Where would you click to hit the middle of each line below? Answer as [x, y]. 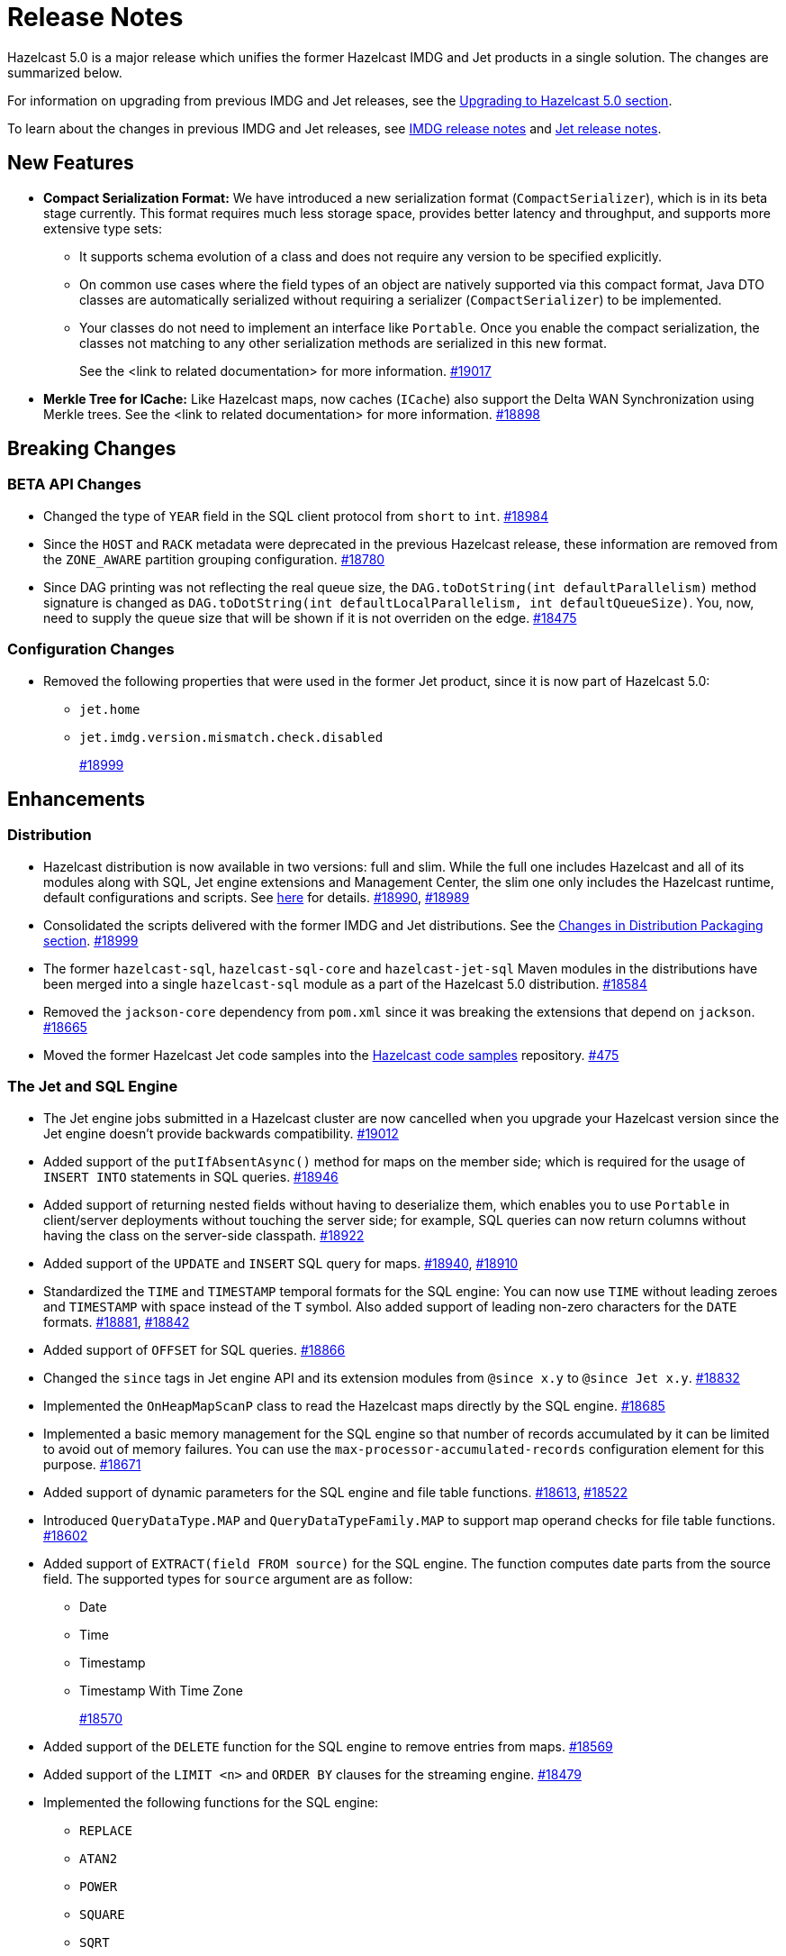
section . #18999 [91, 940]
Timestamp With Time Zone [161, 1690]
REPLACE [106, 1830]
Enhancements [77, 799]
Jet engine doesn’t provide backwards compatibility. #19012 [221, 1133]
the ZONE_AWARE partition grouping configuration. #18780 [214, 559]
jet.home [110, 709]
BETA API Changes [74, 484]
